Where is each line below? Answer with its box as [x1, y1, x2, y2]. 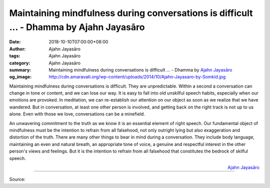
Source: [9, 176, 25, 182]
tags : [9, 53, 20, 59]
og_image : [9, 74, 32, 80]
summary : [9, 66, 31, 72]
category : [9, 60, 30, 66]
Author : [9, 45, 26, 52]
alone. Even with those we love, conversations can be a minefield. [9, 111, 145, 117]
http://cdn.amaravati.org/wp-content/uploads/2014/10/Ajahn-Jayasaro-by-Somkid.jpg [48, 74, 226, 80]
